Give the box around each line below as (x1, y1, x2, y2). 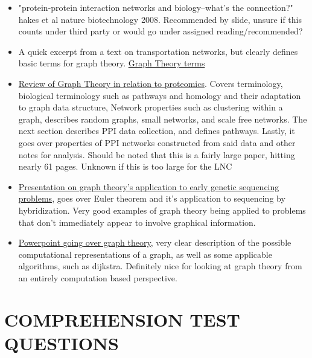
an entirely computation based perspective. (18, 271, 177, 284)
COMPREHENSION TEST (4, 307, 241, 331)
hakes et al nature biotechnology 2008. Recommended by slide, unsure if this (18, 13, 302, 25)
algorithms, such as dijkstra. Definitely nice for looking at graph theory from (18, 260, 302, 272)
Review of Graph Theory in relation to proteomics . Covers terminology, (18, 77, 283, 89)
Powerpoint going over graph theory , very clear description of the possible (18, 236, 291, 249)
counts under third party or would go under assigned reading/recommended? (18, 25, 303, 37)
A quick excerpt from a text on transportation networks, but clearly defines (18, 45, 298, 57)
